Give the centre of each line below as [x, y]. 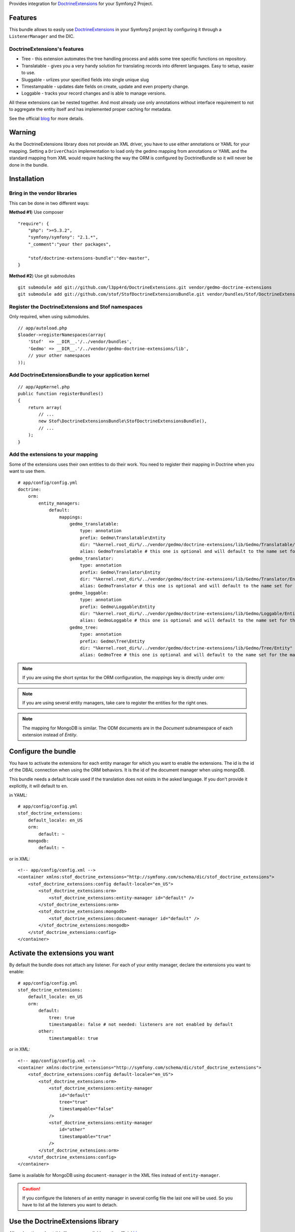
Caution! [31, 1189]
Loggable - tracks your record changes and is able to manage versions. [94, 93]
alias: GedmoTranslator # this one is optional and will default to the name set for [186, 586]
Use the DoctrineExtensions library [64, 1221]
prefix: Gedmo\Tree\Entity [112, 641]
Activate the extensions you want [61, 953]
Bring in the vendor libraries [43, 193]
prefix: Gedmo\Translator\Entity [120, 572]
